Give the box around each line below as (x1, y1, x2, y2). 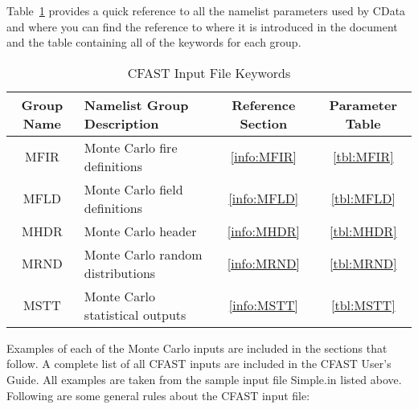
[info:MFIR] (230, 147, 297, 166)
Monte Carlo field (84, 179, 183, 198)
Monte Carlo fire (84, 137, 178, 157)
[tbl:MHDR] (330, 221, 397, 240)
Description (84, 113, 159, 133)
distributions (84, 263, 156, 282)
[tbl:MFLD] (330, 189, 395, 208)
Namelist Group (84, 95, 189, 114)
